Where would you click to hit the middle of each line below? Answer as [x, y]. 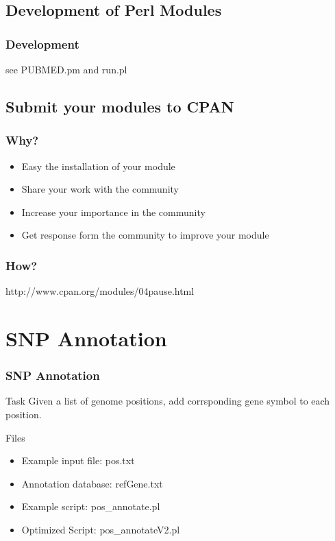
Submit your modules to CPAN [120, 106]
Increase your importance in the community [113, 212]
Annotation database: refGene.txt [92, 483]
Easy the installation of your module [98, 166]
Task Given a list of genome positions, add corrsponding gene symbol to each [168, 401]
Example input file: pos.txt [78, 460]
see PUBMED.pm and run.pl [66, 69]
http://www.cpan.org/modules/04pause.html [100, 291]
